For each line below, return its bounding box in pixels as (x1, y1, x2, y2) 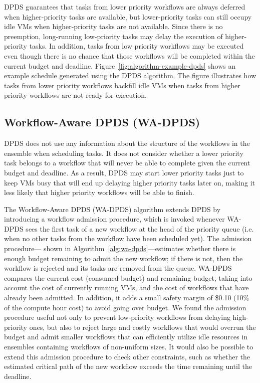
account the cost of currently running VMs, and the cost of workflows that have (4, 282, 249, 293)
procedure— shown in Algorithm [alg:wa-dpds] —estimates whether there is (4, 243, 236, 254)
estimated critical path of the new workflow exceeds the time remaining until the (4, 361, 252, 371)
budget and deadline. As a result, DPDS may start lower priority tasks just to (4, 167, 244, 177)
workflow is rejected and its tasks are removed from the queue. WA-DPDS (4, 263, 232, 273)
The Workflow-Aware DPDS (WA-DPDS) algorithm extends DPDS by (4, 204, 221, 214)
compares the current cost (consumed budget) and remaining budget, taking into (4, 272, 252, 283)
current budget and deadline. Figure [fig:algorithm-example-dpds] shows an (4, 60, 236, 71)
